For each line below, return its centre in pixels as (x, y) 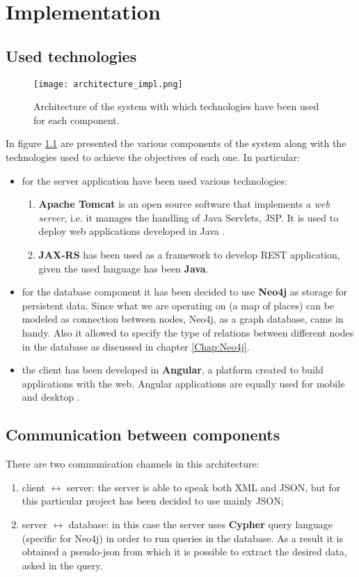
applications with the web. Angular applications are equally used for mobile (183, 383)
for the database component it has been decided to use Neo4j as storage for (185, 292)
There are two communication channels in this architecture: (133, 464)
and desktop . (51, 397)
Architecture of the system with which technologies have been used (176, 106)
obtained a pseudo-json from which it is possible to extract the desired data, (184, 552)
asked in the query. (62, 565)
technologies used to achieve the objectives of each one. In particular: (153, 157)
